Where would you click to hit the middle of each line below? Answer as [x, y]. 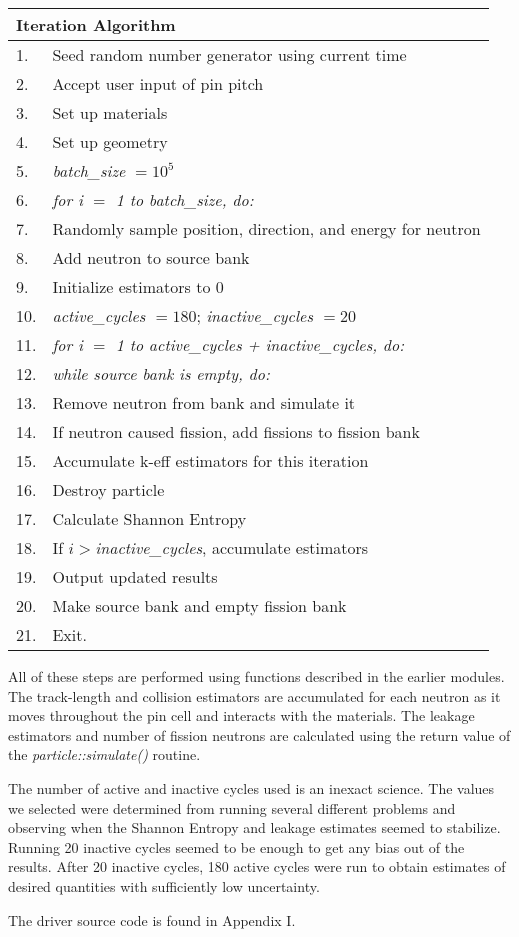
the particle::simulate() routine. [104, 754]
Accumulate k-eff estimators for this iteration [210, 460]
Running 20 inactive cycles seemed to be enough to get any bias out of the [236, 846]
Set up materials [110, 112]
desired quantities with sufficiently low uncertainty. [164, 885]
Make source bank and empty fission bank [199, 605]
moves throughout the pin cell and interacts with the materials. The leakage [241, 715]
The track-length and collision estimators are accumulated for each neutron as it [254, 695]
